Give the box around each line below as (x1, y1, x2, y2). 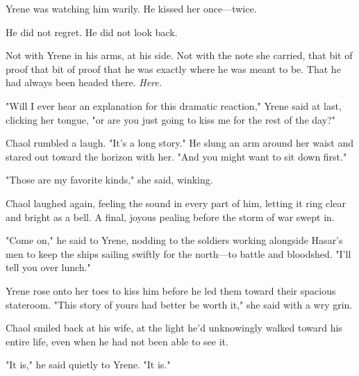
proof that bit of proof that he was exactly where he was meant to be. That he (6, 61, 341, 76)
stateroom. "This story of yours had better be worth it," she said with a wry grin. (6, 297, 353, 311)
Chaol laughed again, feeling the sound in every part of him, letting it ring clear (6, 195, 346, 210)
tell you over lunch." (6, 260, 91, 275)
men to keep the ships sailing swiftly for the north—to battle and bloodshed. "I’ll (6, 246, 351, 261)
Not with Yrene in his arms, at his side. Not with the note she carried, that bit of (6, 48, 353, 63)
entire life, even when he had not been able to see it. (6, 334, 228, 348)
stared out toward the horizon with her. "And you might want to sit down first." (6, 149, 347, 163)
